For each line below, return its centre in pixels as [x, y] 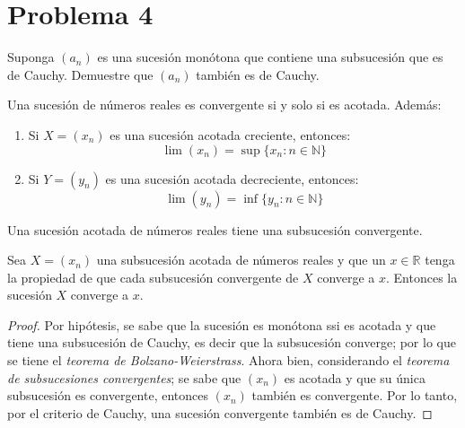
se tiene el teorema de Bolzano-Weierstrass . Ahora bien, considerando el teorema [228, 360]
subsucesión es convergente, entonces [108, 395]
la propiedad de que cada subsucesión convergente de [153, 277]
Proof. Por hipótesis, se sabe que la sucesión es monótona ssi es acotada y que [222, 324]
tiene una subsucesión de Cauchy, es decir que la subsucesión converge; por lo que [232, 342]
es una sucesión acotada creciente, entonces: [230, 134]
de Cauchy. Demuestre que [80, 74]
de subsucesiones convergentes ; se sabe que [124, 377]
